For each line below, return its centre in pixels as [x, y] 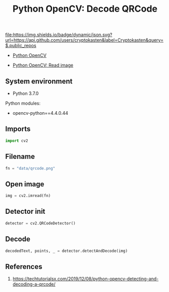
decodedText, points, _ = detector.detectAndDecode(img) [67, 251]
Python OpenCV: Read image [43, 65]
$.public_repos [21, 46]
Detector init [25, 212]
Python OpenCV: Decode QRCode [85, 9]
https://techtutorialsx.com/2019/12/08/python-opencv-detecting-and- [86, 279]
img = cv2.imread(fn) [28, 196]
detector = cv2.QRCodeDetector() [40, 223]
